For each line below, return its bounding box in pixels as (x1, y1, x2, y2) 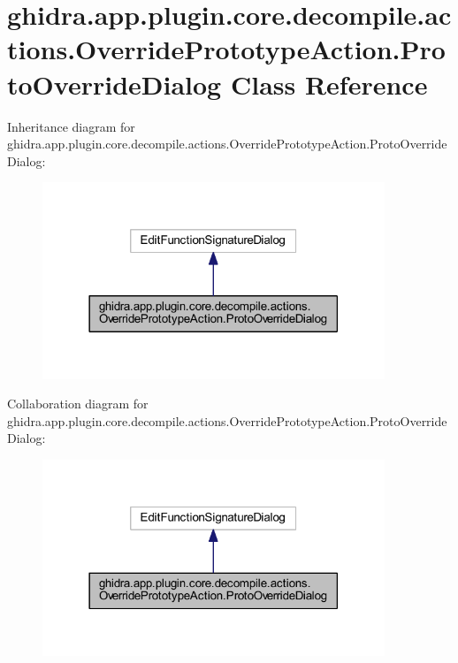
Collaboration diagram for (7, 394, 149, 413)
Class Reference (230, 65, 428, 102)
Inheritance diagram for (7, 117, 135, 135)
